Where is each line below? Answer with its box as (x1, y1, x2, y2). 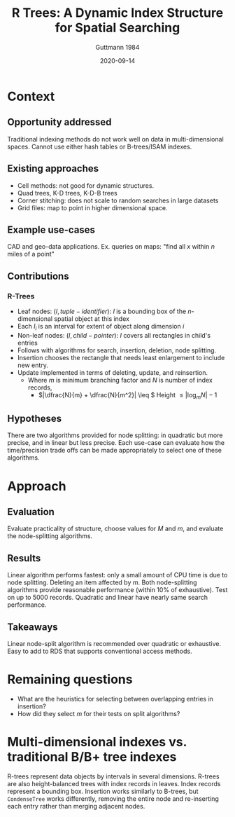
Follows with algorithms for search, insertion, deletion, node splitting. (17, 345, 217, 355)
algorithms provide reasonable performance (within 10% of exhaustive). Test (7, 586, 228, 594)
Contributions (7, 270, 69, 282)
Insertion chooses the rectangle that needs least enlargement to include (17, 353, 225, 362)
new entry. (17, 361, 49, 369)
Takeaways (7, 621, 58, 633)
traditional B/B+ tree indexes (7, 749, 177, 765)
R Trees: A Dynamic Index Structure (11, 5, 224, 21)
